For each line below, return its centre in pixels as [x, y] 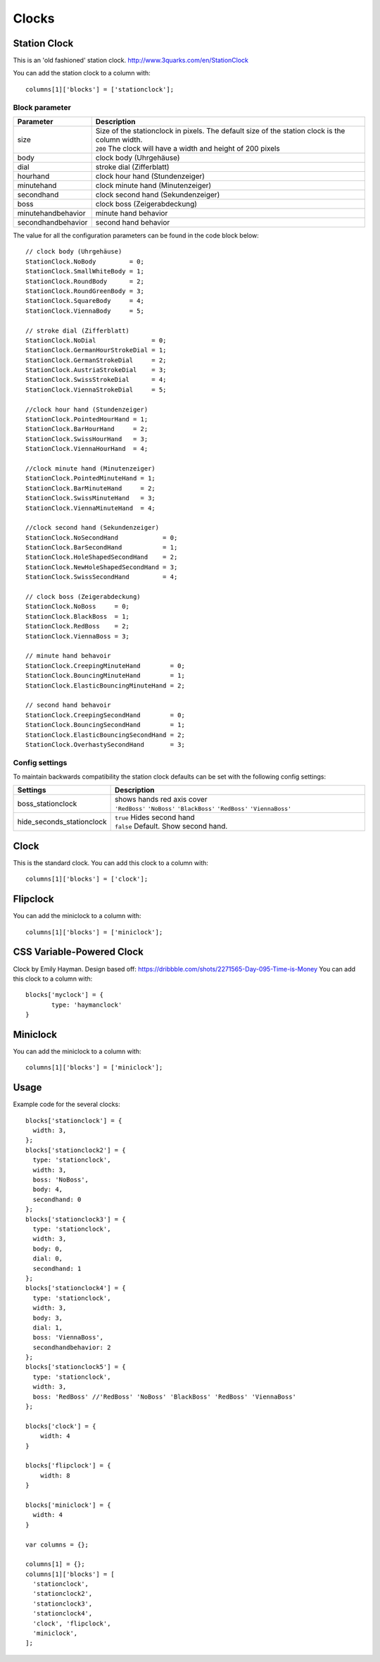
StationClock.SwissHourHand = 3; [87, 439]
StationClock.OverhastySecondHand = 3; [106, 744]
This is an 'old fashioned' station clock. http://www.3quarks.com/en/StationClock [131, 61]
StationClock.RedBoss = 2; [78, 626]
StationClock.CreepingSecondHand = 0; [106, 715]
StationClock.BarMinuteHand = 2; [91, 488]
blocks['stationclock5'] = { [76, 1367]
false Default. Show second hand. [171, 826]
